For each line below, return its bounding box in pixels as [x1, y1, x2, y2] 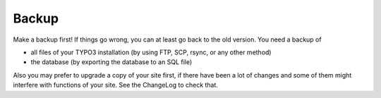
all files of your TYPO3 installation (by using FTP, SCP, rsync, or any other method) [30, 48, 272, 56]
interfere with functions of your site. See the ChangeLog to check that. [13, 81, 219, 90]
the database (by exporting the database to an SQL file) [30, 58, 193, 66]
